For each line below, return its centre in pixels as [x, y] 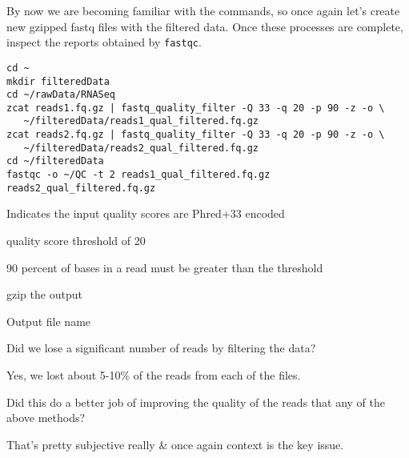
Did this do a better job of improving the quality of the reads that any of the [196, 402]
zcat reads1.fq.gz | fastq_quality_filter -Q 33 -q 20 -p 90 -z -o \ [196, 108]
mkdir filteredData [58, 81]
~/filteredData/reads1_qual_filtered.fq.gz [141, 121]
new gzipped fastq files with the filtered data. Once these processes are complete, [205, 26]
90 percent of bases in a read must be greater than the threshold [165, 267]
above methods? [46, 418]
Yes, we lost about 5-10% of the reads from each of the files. [154, 374]
